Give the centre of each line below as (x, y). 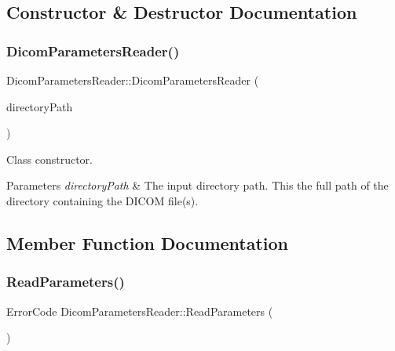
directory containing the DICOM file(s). (102, 200)
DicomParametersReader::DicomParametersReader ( (133, 80)
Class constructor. (49, 159)
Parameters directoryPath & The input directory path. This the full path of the (197, 185)
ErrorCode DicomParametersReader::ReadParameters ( (140, 311)
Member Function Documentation (148, 242)
